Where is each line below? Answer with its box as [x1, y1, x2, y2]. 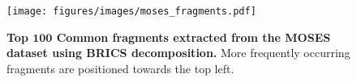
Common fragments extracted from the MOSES [56, 28, 331, 45]
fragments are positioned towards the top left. [6, 59, 234, 76]
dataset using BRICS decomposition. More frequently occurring [6, 44, 351, 61]
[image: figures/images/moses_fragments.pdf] [6, 6, 256, 17]
